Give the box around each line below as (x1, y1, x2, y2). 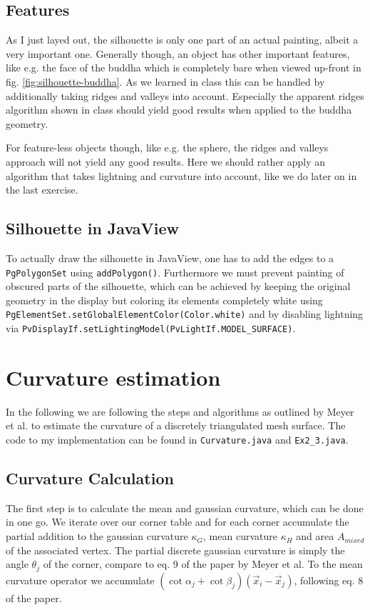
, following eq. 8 (294, 572, 364, 587)
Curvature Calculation (6, 467, 174, 489)
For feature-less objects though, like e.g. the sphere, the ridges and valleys (6, 140, 329, 155)
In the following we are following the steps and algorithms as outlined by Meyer (6, 404, 354, 419)
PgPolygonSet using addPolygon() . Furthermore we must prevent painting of (6, 264, 344, 279)
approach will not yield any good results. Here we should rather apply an (6, 154, 326, 169)
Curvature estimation (6, 362, 221, 391)
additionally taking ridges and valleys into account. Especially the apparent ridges (6, 88, 364, 103)
